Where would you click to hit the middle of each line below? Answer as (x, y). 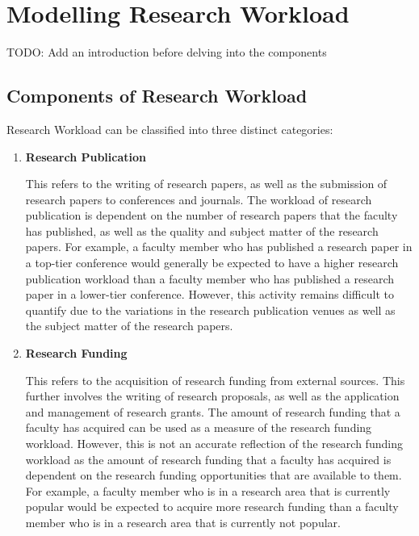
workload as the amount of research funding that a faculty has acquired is (208, 459)
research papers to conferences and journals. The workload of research (199, 199)
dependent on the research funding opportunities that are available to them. (214, 475)
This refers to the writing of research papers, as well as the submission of (206, 184)
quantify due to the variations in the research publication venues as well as (210, 310)
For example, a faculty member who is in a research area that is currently (208, 490)
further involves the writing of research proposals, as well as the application (212, 396)
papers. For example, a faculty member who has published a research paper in (219, 247)
